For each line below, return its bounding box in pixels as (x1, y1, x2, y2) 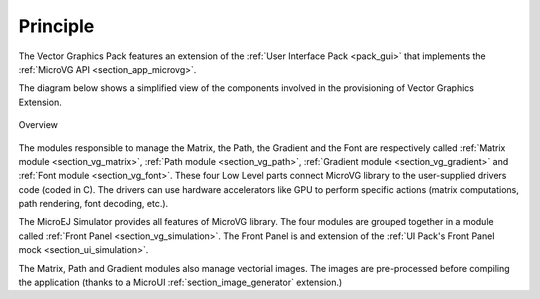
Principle (18, 15, 95, 37)
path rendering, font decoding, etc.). (18, 198, 169, 210)
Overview (18, 119, 59, 131)
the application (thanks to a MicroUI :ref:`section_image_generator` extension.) (18, 276, 343, 289)
